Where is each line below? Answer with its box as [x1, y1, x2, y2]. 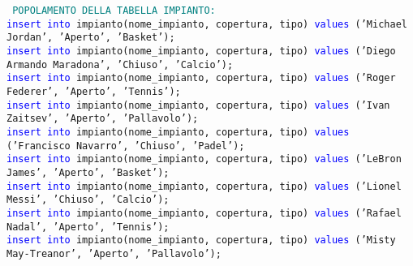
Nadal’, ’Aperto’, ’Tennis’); [6, 221, 170, 233]
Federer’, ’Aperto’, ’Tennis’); [6, 85, 181, 97]
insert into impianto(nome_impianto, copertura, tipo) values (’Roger [6, 72, 396, 84]
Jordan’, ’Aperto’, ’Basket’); [6, 32, 175, 44]
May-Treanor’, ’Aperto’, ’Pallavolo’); [6, 247, 222, 260]
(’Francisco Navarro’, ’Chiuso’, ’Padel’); [6, 139, 245, 152]
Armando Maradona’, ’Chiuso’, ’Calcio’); [6, 58, 234, 71]
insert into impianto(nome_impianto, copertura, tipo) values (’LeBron [6, 153, 402, 165]
